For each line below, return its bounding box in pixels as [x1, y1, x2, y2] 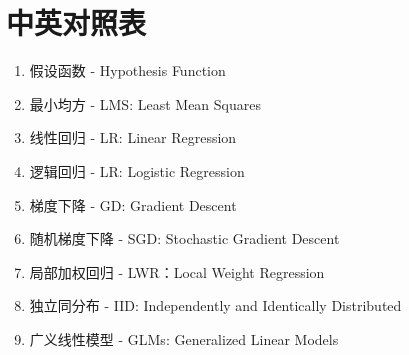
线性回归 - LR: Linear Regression [29, 127, 237, 148]
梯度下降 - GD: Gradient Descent [29, 194, 237, 215]
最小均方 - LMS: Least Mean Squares [29, 93, 261, 114]
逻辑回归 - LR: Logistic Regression [29, 160, 245, 181]
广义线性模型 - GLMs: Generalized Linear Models [29, 328, 339, 349]
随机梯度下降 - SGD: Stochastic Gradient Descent [29, 228, 340, 249]
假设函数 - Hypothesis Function [29, 60, 226, 81]
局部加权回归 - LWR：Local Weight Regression [29, 261, 325, 282]
